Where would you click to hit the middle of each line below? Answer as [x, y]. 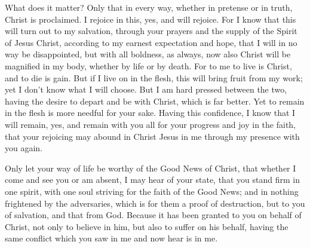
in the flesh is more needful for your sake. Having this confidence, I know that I [150, 113]
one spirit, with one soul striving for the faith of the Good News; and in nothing [152, 191]
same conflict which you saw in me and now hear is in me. [111, 238]
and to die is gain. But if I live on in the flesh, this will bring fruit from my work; [154, 77]
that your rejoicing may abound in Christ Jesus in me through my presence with [152, 136]
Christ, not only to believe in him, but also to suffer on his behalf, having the [147, 226]
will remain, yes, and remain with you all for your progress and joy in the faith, [151, 124]
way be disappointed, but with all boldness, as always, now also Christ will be [148, 54]
